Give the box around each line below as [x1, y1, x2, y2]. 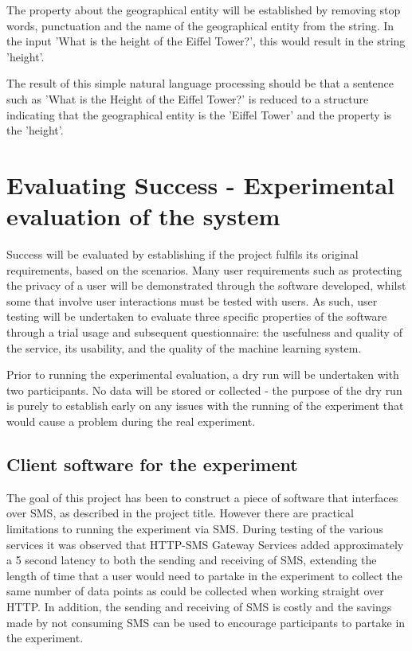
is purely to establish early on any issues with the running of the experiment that [6, 397, 404, 414]
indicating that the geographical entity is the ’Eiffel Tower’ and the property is [6, 106, 391, 123]
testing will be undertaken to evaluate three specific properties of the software [6, 308, 387, 325]
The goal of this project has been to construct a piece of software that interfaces [6, 489, 398, 505]
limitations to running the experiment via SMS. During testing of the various [6, 520, 383, 536]
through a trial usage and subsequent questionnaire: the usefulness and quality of [6, 324, 402, 341]
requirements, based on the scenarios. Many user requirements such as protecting [6, 261, 402, 278]
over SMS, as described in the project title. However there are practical [6, 505, 354, 521]
